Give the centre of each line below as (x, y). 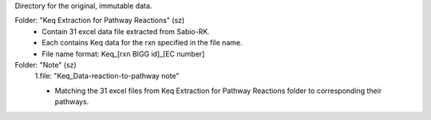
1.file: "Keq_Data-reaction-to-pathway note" (107, 76)
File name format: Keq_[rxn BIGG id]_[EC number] (123, 54)
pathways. (72, 102)
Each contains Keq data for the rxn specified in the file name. (142, 43)
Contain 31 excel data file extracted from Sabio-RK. (126, 31)
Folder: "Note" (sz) (46, 64)
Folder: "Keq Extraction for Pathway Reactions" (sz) (100, 21)
